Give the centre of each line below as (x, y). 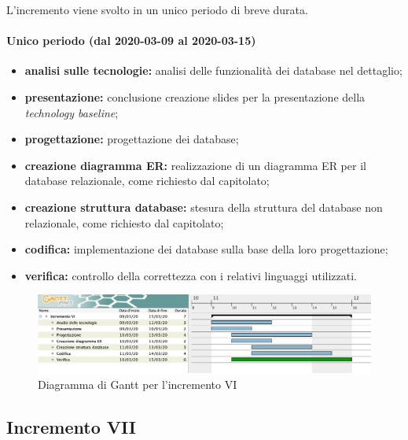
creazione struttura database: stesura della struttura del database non (204, 207)
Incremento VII (71, 426)
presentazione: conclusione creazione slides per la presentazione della (195, 96)
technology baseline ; (72, 112)
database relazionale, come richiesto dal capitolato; (147, 181)
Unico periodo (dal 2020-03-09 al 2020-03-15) (131, 41)
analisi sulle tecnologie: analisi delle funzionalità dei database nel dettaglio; (213, 70)
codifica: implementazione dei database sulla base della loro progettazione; (206, 249)
